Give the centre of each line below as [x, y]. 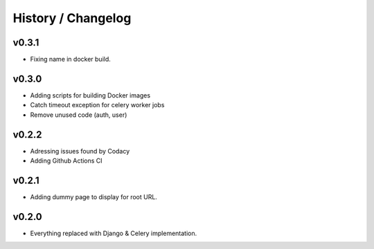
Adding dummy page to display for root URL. [93, 196]
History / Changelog [72, 18]
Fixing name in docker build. [70, 59]
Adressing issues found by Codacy [80, 151]
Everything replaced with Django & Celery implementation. [114, 233]
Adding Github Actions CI [66, 161]
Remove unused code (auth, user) [79, 115]
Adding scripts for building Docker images [90, 95]
